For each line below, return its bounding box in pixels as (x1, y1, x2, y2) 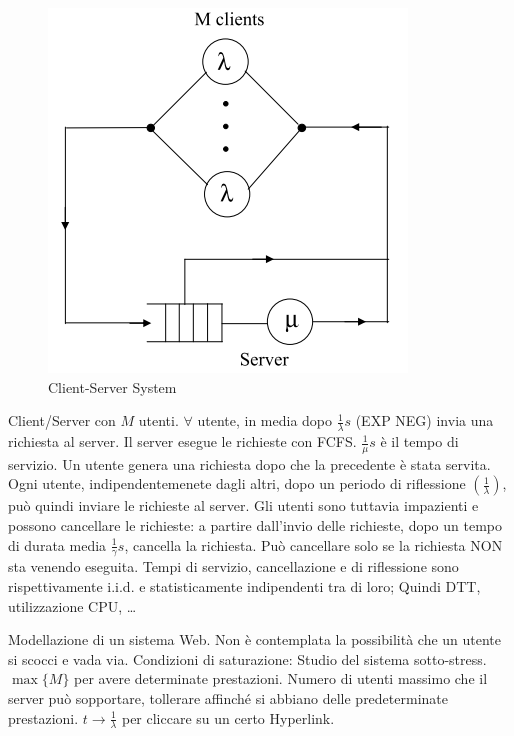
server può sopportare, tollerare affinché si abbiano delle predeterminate (8, 688, 448, 709)
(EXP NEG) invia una (355, 410, 494, 431)
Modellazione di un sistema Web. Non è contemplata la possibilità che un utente (8, 629, 502, 650)
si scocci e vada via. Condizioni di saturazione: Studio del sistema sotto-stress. (8, 648, 487, 669)
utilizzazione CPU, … (8, 595, 137, 616)
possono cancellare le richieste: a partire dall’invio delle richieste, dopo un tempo (8, 515, 503, 536)
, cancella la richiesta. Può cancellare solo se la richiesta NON (124, 534, 503, 555)
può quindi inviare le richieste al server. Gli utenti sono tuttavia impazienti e (8, 495, 479, 516)
